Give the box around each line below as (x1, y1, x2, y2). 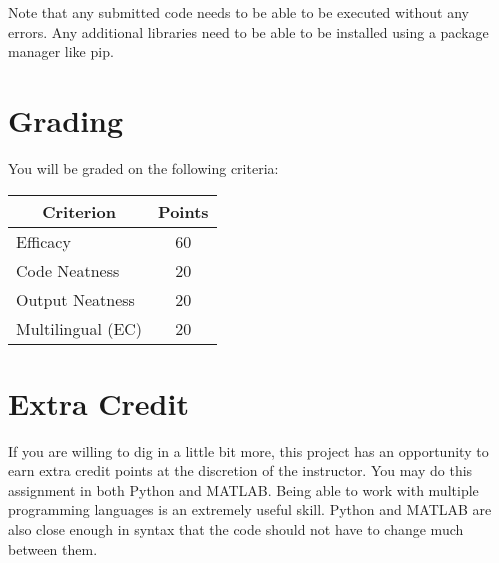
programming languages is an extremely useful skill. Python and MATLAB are (8, 499, 492, 520)
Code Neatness (16, 258, 120, 282)
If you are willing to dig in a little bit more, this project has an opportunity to (8, 440, 489, 461)
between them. (8, 538, 98, 559)
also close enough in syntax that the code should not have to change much (8, 519, 464, 539)
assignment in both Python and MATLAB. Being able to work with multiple (8, 479, 479, 500)
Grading (8, 99, 124, 140)
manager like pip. (8, 41, 114, 62)
